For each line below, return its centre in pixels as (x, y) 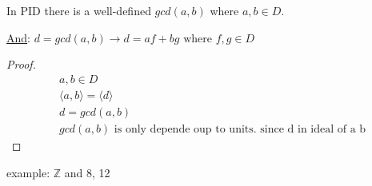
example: (28, 172)
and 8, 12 (87, 172)
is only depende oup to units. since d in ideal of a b (240, 129)
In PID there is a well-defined (79, 10)
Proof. (21, 64)
